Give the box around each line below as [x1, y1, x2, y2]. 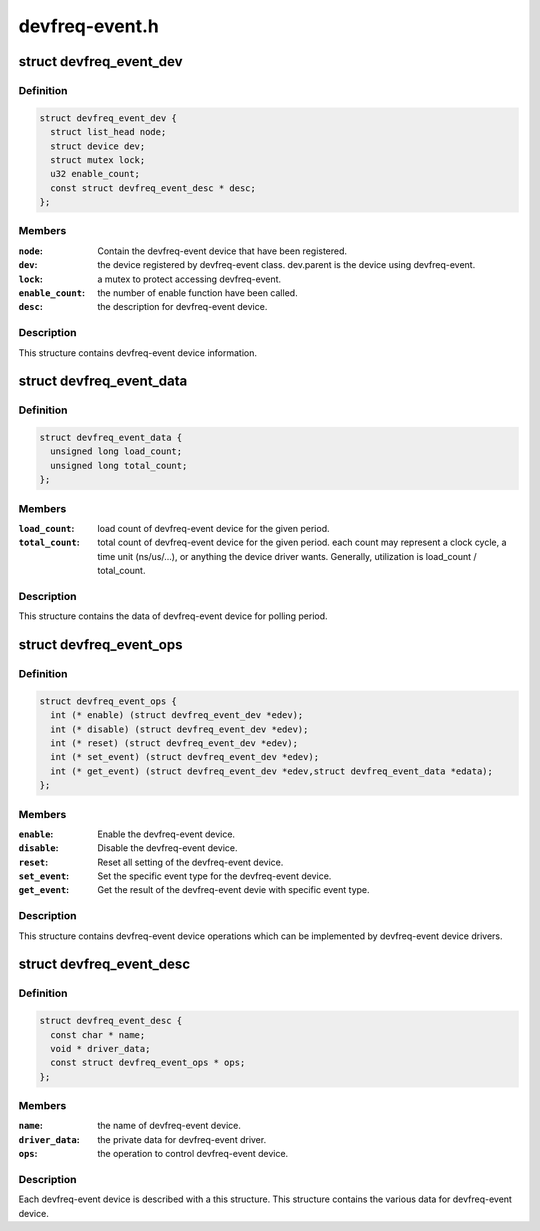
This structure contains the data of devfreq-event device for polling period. [18, 610, 329, 622]
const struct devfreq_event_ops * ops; [50, 1057, 246, 1069]
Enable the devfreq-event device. [97, 828, 235, 840]
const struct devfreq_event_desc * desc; [50, 182, 257, 194]
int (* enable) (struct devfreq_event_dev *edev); [50, 710, 304, 721]
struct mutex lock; [50, 154, 146, 165]
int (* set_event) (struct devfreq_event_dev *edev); [50, 751, 320, 763]
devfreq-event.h [18, 15, 159, 37]
